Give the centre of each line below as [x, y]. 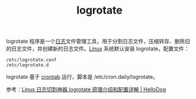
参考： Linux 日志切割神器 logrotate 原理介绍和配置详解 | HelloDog [86, 90]
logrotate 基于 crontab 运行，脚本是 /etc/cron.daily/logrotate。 [82, 77]
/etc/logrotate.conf [32, 60]
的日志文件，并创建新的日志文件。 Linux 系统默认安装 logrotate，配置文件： [98, 49]
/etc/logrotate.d [28, 65]
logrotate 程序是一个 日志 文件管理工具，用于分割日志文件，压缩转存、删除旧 [98, 41]
